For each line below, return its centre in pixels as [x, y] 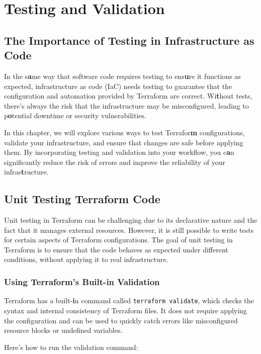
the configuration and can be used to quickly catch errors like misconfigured [121, 320]
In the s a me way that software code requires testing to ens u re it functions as [122, 76]
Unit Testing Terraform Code [82, 199]
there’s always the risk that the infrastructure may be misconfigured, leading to [126, 105]
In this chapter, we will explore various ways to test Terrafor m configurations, [124, 132]
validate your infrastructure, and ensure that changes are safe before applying [124, 142]
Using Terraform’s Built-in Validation [82, 282]
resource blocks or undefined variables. [63, 330]
